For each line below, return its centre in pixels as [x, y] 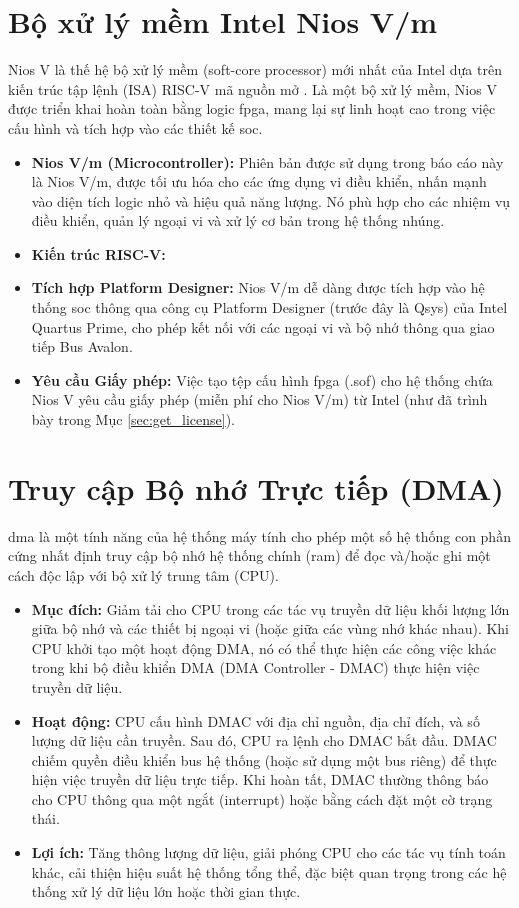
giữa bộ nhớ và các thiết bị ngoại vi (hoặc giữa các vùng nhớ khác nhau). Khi [270, 628]
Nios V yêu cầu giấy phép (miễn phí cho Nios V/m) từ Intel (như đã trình [259, 399]
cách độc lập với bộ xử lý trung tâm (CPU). [143, 574]
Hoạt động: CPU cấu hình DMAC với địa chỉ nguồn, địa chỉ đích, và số [255, 720]
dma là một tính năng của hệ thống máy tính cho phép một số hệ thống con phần [259, 535]
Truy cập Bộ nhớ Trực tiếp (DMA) [256, 487]
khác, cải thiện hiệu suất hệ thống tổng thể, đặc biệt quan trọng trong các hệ [269, 871]
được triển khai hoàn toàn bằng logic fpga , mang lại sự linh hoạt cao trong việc [252, 108]
